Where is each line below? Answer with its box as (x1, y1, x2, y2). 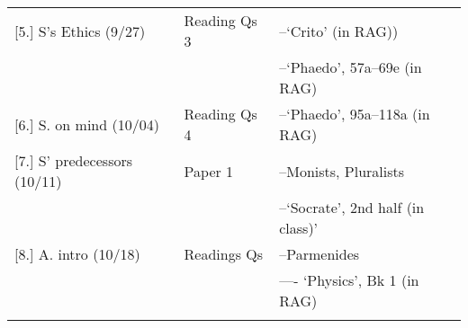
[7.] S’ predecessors (14, 150, 133, 171)
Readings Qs (184, 244, 264, 264)
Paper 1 (184, 160, 234, 182)
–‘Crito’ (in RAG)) (279, 20, 399, 41)
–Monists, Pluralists (279, 160, 405, 182)
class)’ (279, 217, 319, 238)
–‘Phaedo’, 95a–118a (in (279, 103, 430, 124)
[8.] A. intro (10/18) (14, 244, 140, 264)
